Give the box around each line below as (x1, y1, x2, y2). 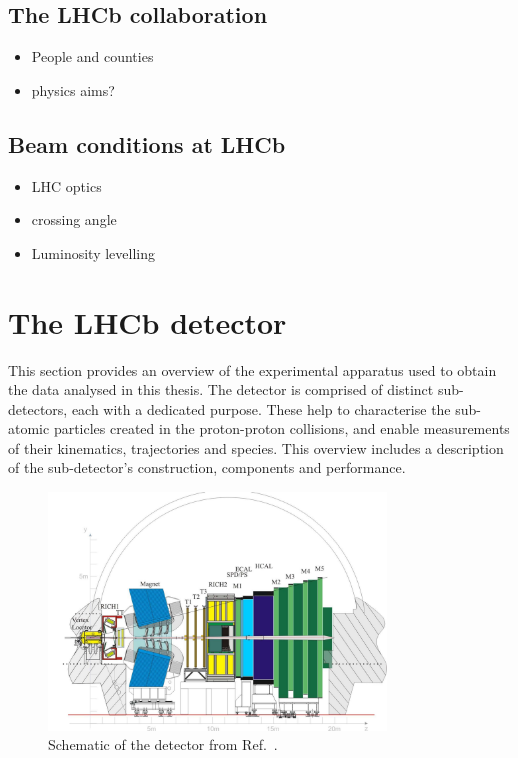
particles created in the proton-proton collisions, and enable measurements (53, 418, 510, 439)
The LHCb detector (8, 301, 287, 342)
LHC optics (31, 175, 102, 196)
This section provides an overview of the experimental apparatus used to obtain (8, 359, 497, 380)
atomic (8, 418, 50, 439)
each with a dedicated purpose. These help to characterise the (71, 398, 451, 419)
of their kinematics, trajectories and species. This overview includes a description (8, 437, 504, 458)
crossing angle (31, 209, 117, 230)
